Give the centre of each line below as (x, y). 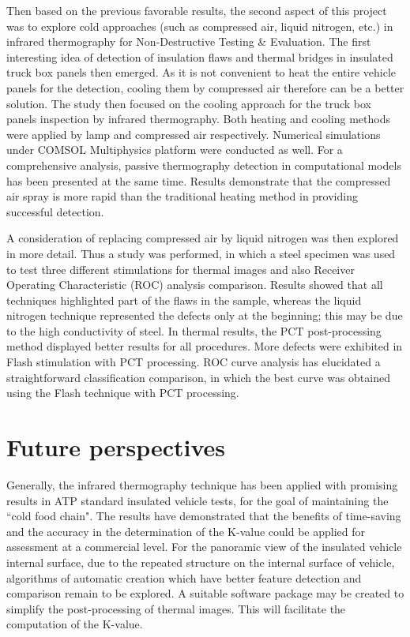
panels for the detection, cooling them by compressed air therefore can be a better (205, 87)
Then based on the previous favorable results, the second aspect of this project (197, 10)
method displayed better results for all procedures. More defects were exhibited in (205, 346)
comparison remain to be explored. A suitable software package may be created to (205, 593)
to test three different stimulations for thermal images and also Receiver (181, 269)
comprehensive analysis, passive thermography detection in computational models (204, 165)
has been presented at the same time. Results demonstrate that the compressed (199, 180)
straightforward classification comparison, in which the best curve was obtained (198, 377)
